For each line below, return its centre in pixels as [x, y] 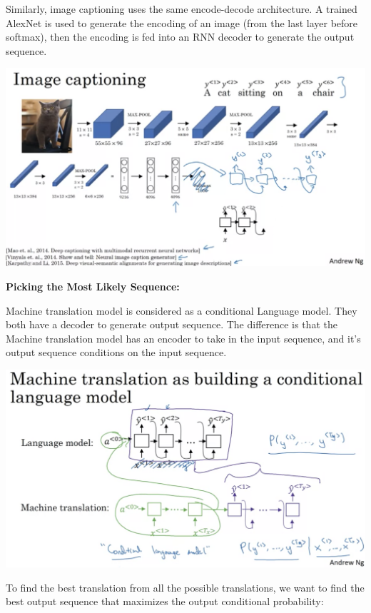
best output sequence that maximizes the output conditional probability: [165, 601]
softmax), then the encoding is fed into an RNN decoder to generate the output [180, 37]
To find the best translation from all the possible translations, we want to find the [185, 587]
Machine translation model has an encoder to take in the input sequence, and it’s [183, 338]
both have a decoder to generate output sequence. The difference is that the [172, 324]
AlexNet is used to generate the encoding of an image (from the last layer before [182, 22]
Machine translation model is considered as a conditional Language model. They [182, 310]
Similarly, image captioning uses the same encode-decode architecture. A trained [182, 9]
